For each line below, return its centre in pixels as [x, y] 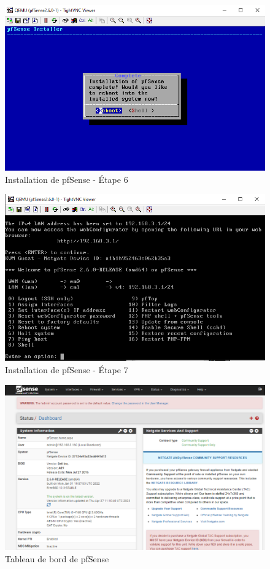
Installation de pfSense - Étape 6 [67, 179]
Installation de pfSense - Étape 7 [67, 370]
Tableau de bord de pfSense [57, 558]
